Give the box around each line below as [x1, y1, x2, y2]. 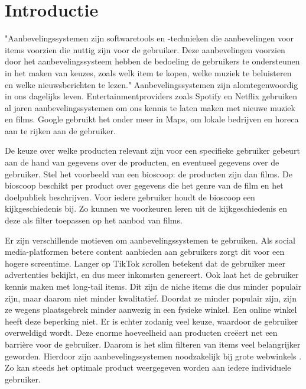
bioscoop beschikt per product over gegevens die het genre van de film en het [5, 179, 284, 192]
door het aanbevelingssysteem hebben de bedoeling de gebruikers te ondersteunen [5, 55, 300, 67]
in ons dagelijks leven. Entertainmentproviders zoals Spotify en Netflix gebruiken [5, 90, 297, 102]
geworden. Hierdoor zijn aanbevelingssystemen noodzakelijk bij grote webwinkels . [5, 349, 302, 362]
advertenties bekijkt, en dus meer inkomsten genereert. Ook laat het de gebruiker [5, 268, 299, 281]
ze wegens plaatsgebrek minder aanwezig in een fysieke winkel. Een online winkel [5, 303, 297, 316]
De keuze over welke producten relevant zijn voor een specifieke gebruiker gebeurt [5, 144, 300, 157]
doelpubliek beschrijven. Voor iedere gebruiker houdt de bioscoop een [5, 190, 255, 203]
